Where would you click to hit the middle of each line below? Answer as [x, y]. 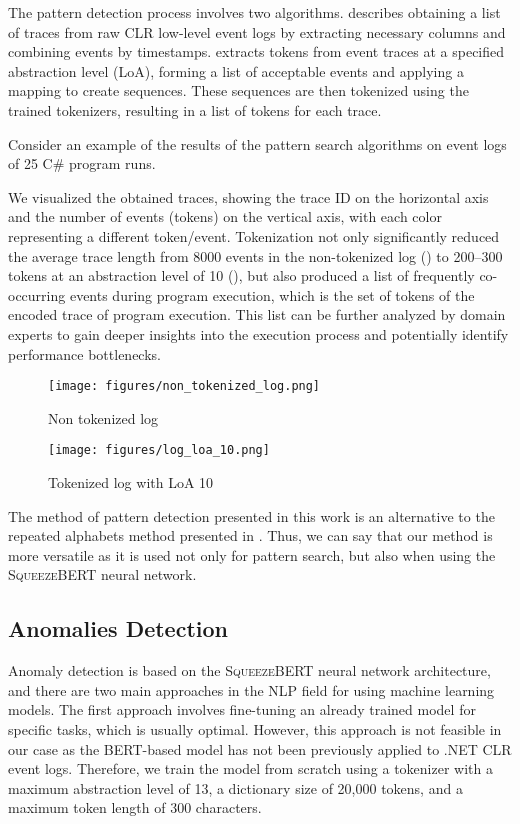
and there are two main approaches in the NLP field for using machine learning [251, 689]
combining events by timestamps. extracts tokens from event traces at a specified [256, 51]
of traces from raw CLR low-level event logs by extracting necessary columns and [257, 31]
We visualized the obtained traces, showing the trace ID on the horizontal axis [248, 196]
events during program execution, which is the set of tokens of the [272, 294]
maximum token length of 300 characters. [135, 807]
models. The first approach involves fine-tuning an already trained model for [242, 709]
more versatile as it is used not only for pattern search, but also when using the [252, 554]
